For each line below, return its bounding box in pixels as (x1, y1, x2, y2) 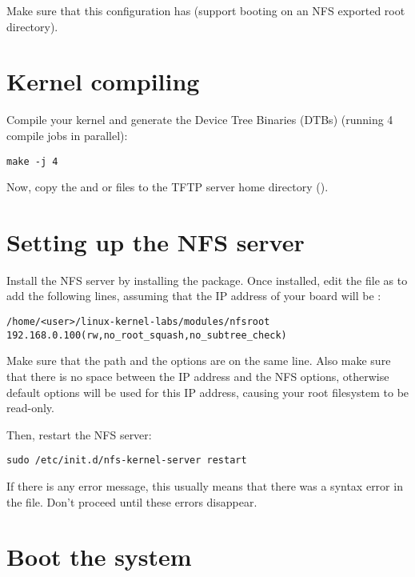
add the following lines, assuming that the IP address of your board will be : (6, 287, 381, 304)
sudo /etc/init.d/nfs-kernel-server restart (6, 455, 247, 467)
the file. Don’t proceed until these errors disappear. (6, 493, 257, 510)
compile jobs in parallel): (6, 126, 128, 143)
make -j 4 (6, 155, 58, 167)
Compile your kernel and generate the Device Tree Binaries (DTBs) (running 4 (6, 111, 393, 128)
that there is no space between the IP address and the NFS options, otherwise (6, 367, 389, 384)
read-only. (6, 399, 54, 416)
